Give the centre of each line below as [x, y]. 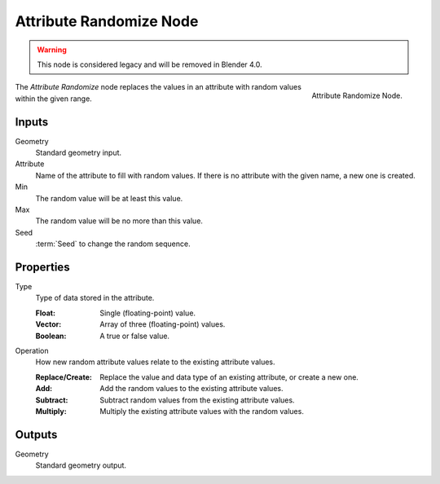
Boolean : [51, 336]
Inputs [32, 122]
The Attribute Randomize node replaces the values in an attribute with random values [158, 87]
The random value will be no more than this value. [119, 221]
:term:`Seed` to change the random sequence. [113, 244]
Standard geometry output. [81, 465]
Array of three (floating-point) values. [163, 324]
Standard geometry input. [79, 153]
